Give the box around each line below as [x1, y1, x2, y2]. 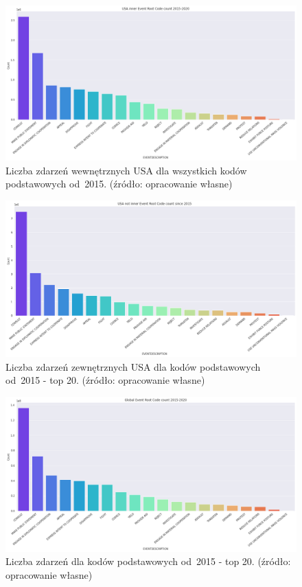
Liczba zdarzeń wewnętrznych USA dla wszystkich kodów [5, 163, 247, 177]
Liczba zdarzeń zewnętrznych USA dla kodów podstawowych [5, 359, 261, 373]
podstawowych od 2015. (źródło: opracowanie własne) [5, 176, 233, 191]
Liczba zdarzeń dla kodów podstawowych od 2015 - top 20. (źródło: [5, 554, 291, 568]
